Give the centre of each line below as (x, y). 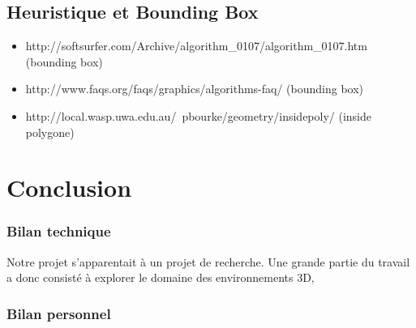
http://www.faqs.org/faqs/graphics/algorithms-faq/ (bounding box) (195, 89)
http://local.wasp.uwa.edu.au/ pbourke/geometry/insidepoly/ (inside (199, 115)
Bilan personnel (59, 313)
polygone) (50, 132)
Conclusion (69, 187)
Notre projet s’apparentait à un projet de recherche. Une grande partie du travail (208, 261)
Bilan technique (59, 231)
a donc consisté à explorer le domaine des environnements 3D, (161, 277)
